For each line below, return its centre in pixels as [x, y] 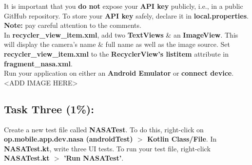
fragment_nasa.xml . [38, 63]
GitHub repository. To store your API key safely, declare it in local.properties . [126, 15]
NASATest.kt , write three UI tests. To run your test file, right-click [107, 148]
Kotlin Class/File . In [182, 139]
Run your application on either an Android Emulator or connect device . [119, 73]
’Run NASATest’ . [94, 158]
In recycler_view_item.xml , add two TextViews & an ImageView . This [121, 34]
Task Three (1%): [49, 109]
